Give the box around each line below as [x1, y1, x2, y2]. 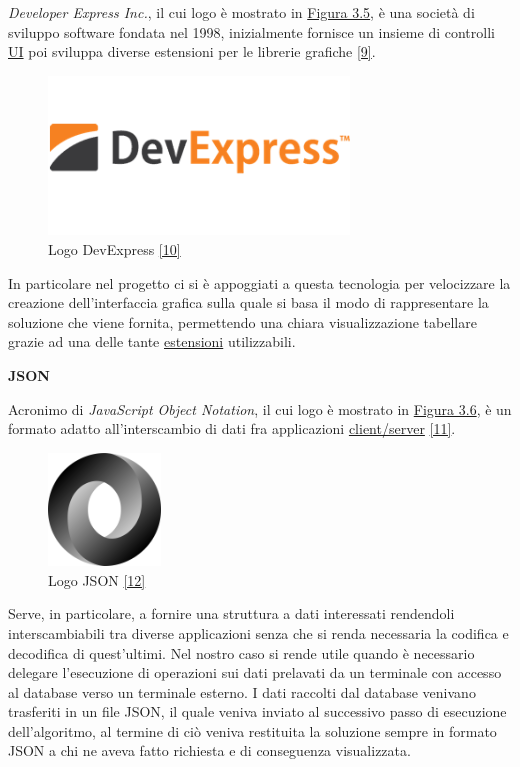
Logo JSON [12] [48, 569, 146, 590]
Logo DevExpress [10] [48, 239, 181, 259]
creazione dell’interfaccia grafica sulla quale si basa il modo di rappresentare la [8, 292, 489, 313]
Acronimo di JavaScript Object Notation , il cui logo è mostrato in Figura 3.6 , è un [8, 398, 512, 419]
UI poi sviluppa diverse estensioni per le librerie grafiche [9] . [8, 41, 376, 62]
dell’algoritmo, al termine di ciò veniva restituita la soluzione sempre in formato [8, 720, 497, 741]
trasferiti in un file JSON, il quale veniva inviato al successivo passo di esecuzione [8, 701, 507, 722]
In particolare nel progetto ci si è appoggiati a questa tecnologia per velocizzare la [8, 272, 511, 293]
